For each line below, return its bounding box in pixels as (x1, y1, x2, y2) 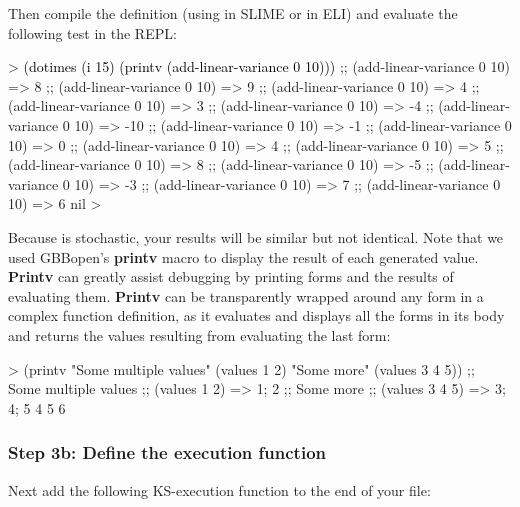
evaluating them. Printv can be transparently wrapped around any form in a (8, 285, 484, 306)
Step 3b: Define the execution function (8, 440, 326, 465)
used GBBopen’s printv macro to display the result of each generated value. (8, 246, 479, 267)
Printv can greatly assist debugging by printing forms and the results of (8, 266, 454, 287)
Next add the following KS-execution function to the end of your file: (8, 479, 431, 500)
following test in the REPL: (8, 22, 177, 43)
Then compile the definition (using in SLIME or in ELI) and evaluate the (8, 3, 458, 23)
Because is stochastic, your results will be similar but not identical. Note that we (8, 226, 504, 247)
